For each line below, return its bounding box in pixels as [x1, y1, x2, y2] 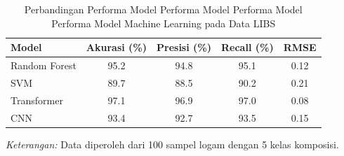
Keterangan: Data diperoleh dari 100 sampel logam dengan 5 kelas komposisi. [6, 136, 339, 151]
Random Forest [11, 58, 77, 73]
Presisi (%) [157, 40, 211, 55]
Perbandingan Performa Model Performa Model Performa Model [24, 2, 303, 16]
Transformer [11, 92, 63, 107]
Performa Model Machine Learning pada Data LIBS [51, 15, 276, 30]
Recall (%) [220, 40, 274, 55]
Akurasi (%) [86, 40, 147, 55]
